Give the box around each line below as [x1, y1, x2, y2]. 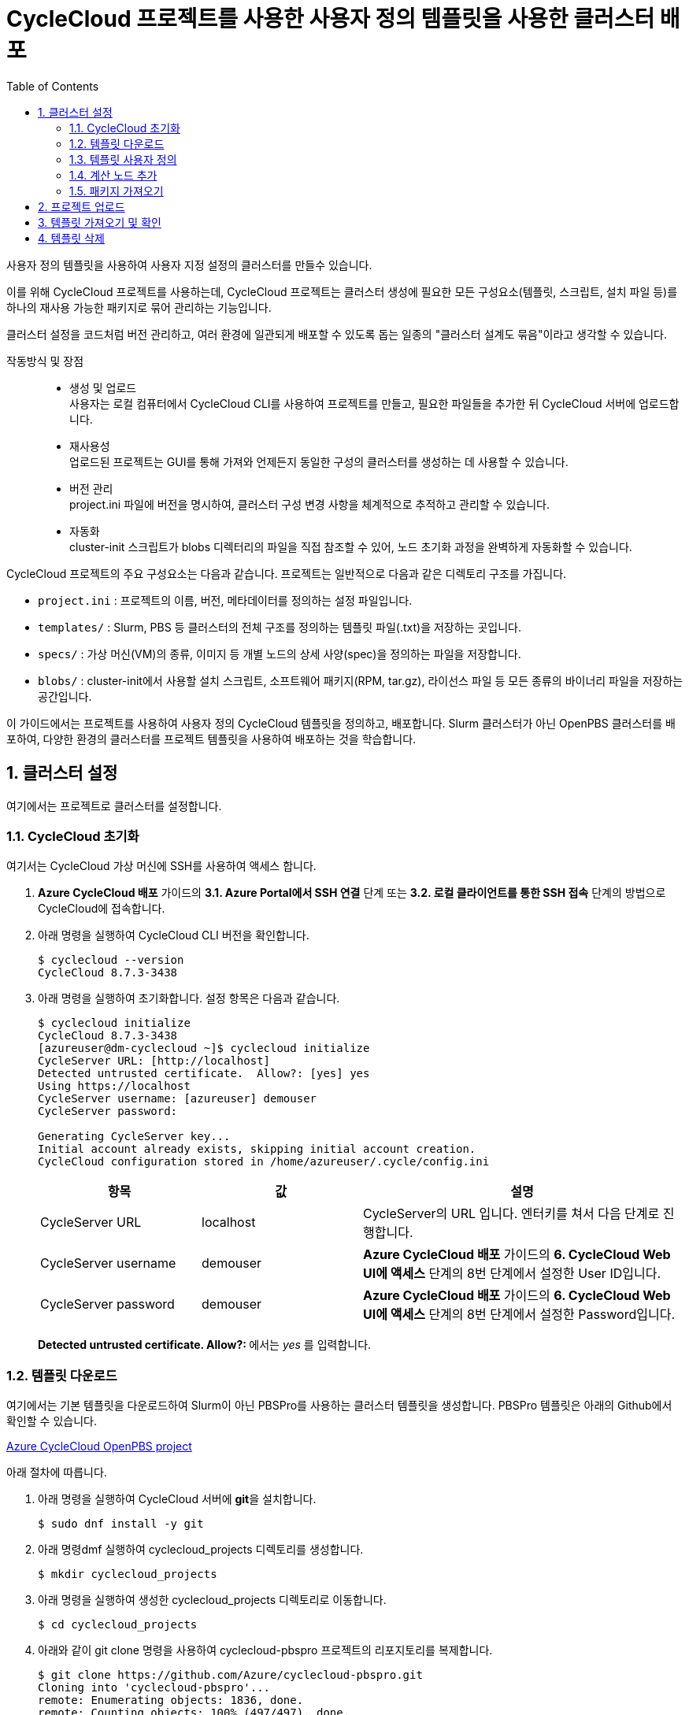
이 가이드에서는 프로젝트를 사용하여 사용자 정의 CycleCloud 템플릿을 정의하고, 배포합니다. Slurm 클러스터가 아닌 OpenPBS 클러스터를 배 [6, 716, 676, 730]
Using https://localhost [38, 1080, 191, 1093]
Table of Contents [6, 79, 99, 93]
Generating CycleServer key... [38, 1130, 231, 1143]
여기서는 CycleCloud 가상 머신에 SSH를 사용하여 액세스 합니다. [6, 859, 317, 873]
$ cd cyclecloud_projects [38, 1618, 198, 1632]
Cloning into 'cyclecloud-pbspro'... [38, 1681, 271, 1695]
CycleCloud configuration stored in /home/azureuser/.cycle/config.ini [38, 1155, 490, 1169]
